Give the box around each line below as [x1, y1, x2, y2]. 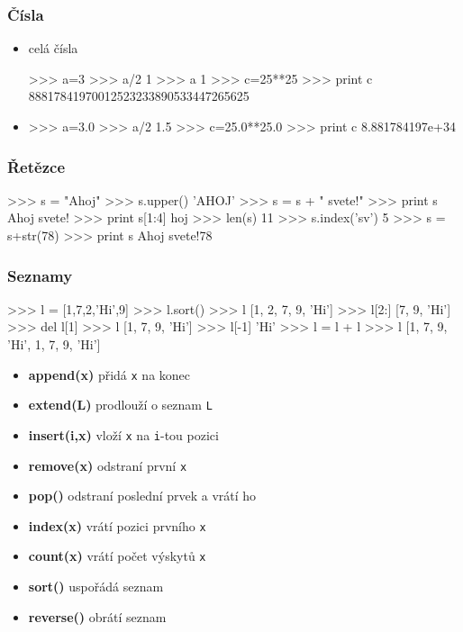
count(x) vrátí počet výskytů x [28, 546, 206, 565]
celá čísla [28, 39, 78, 58]
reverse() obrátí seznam [28, 607, 167, 626]
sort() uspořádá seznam [28, 577, 164, 596]
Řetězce [7, 155, 66, 177]
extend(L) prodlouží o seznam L [28, 395, 213, 414]
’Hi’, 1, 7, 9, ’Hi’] [7, 335, 101, 353]
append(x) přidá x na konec [28, 365, 191, 384]
